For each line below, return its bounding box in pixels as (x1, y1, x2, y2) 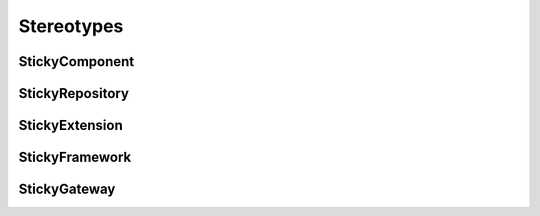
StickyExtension (18, 117, 124, 134)
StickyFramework (18, 149, 132, 166)
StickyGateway (18, 181, 116, 198)
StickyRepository (18, 85, 130, 102)
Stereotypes (18, 15, 124, 37)
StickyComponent (18, 53, 135, 70)
